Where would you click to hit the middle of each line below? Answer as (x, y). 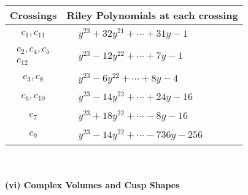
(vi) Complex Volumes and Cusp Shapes (92, 185)
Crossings (33, 15)
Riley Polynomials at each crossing (152, 15)
